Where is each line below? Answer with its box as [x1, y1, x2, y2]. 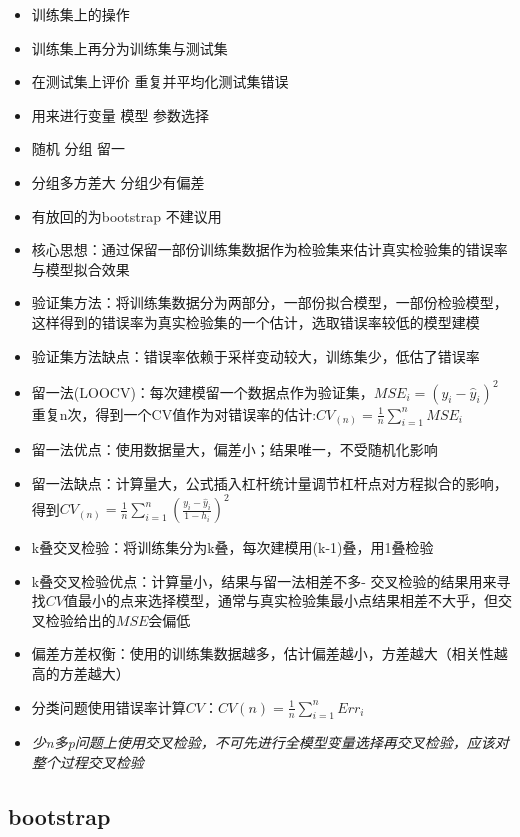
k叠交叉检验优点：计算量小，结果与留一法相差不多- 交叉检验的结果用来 [31, 570, 497, 591]
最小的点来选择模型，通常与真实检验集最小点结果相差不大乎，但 [77, 590, 498, 611]
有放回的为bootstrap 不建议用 [31, 205, 222, 226]
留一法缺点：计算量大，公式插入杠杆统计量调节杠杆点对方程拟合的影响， [31, 473, 508, 494]
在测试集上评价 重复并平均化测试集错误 [31, 71, 289, 92]
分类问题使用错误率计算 [31, 696, 186, 717]
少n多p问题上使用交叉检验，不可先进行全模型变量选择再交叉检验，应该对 [31, 732, 509, 753]
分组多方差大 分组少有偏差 [31, 171, 205, 192]
